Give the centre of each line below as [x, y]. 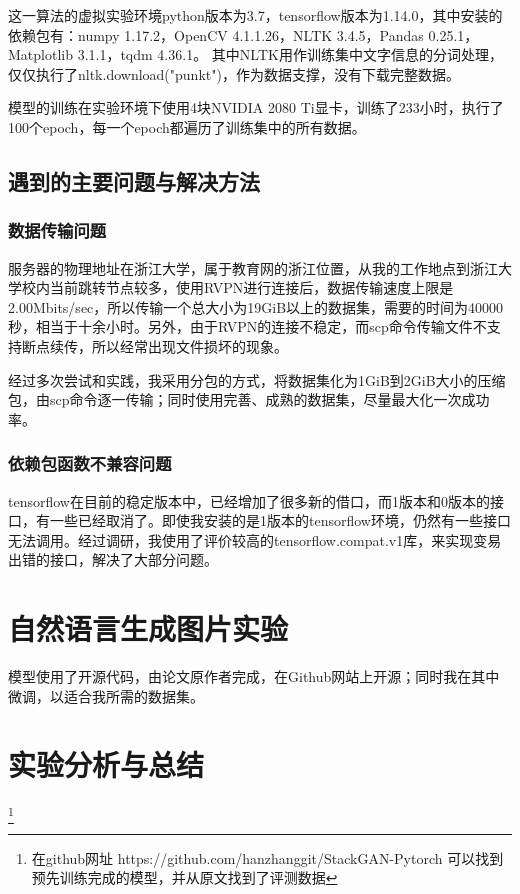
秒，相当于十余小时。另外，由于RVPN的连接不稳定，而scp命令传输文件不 [247, 326]
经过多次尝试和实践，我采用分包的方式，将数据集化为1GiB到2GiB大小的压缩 [257, 379]
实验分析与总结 [106, 764]
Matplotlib [40, 54]
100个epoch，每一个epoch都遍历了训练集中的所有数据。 [187, 126]
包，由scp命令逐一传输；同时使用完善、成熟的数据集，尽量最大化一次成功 [249, 399]
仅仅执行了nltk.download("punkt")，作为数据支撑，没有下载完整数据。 [234, 73]
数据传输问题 [57, 230]
